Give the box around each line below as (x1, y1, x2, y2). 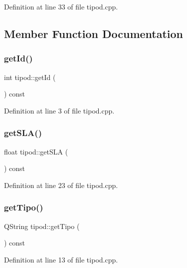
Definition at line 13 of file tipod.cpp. (4, 254, 118, 264)
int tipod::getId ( (4, 71, 56, 82)
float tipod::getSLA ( (4, 146, 68, 156)
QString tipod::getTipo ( (4, 220, 80, 231)
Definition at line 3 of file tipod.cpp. (4, 105, 115, 115)
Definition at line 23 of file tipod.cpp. (4, 179, 118, 190)
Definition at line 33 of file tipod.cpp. (4, 1, 118, 11)
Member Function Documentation (4, 25, 184, 41)
